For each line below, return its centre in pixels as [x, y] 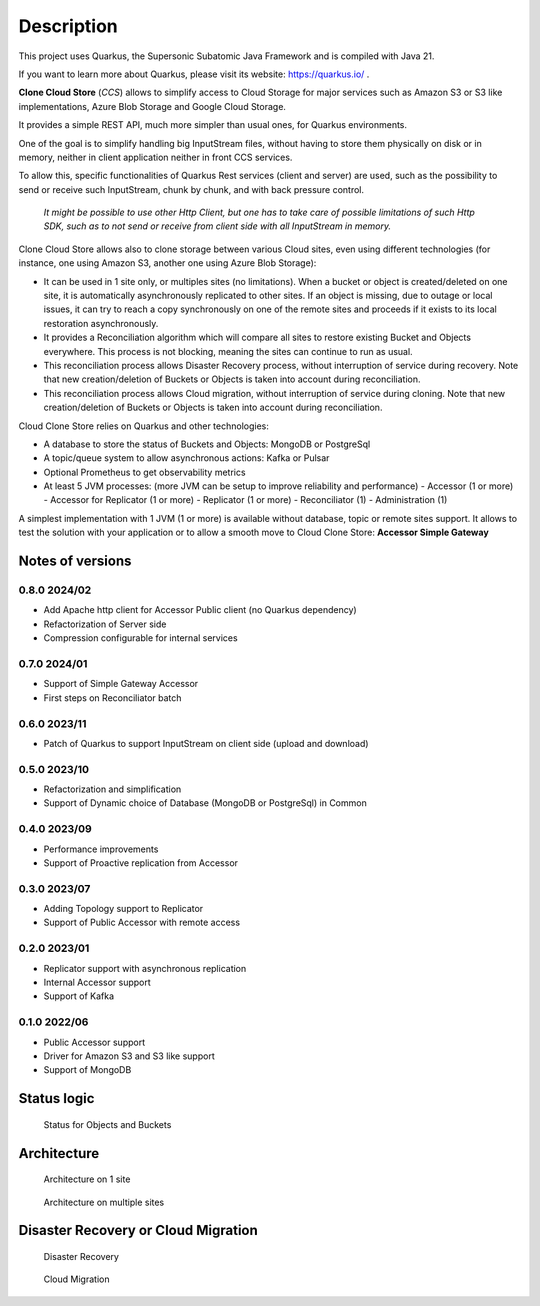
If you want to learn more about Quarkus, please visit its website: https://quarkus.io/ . [194, 74]
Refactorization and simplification [112, 789]
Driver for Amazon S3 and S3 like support [129, 1056]
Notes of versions [75, 561]
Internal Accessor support [97, 982]
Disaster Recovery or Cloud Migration [138, 1230]
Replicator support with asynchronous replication [145, 968]
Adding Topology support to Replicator [123, 909]
